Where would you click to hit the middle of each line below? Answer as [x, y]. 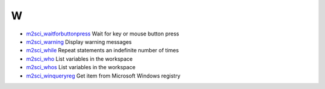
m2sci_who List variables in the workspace [79, 59]
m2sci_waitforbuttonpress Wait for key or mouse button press [103, 34]
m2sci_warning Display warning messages [79, 41]
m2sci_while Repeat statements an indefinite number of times [103, 51]
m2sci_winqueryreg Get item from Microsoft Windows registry [103, 76]
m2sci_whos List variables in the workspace [81, 67]
